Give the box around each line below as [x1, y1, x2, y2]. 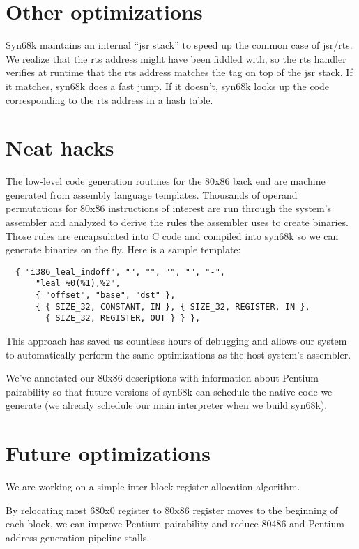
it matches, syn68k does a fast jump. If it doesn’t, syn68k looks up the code [6, 78, 330, 93]
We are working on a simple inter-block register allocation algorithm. [6, 479, 300, 494]
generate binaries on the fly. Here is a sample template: [6, 242, 241, 257]
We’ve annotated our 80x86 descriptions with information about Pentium [6, 370, 319, 385]
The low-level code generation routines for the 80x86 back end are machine [6, 174, 326, 188]
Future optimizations [6, 439, 211, 467]
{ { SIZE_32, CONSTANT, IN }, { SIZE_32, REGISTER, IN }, [35, 301, 310, 312]
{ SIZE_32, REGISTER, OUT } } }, [45, 313, 201, 324]
